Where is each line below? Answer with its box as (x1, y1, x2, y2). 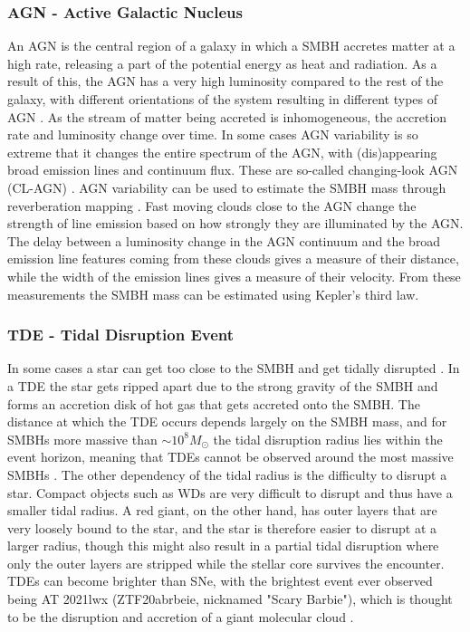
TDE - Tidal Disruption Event (7, 323, 235, 346)
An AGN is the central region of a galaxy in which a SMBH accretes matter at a (7, 36, 456, 55)
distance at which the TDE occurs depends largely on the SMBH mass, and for (7, 412, 447, 431)
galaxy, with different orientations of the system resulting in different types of (7, 90, 437, 108)
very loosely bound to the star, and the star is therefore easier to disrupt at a (7, 518, 437, 537)
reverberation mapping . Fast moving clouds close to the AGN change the (7, 196, 417, 215)
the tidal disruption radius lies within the (213, 429, 443, 448)
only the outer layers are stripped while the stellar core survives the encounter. (7, 553, 445, 572)
